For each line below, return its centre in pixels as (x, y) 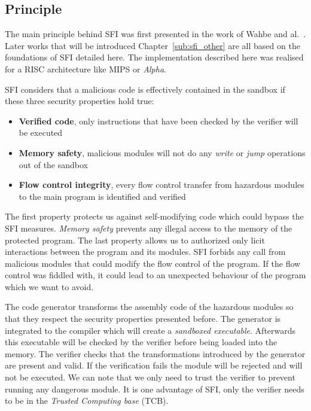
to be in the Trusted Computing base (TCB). (87, 401)
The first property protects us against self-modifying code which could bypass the (154, 216)
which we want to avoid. (49, 286)
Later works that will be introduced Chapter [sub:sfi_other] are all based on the (153, 45)
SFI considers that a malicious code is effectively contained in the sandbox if (145, 89)
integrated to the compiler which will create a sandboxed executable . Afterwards (150, 330)
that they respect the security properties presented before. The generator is (143, 319)
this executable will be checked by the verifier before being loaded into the (141, 342)
